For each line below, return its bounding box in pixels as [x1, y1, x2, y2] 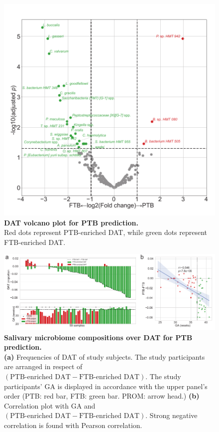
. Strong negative [145, 410, 198, 421]
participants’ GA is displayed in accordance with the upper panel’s [4, 381, 208, 391]
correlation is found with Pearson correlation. [4, 420, 142, 430]
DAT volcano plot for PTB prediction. [4, 217, 138, 227]
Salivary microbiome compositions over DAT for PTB [4, 332, 193, 342]
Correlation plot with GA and [4, 400, 96, 411]
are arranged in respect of [4, 361, 83, 372]
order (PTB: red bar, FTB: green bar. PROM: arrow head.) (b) [4, 391, 200, 401]
